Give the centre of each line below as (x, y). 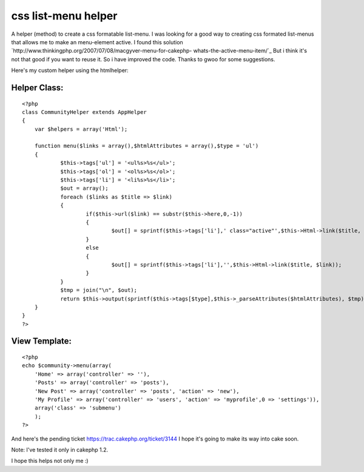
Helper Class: (37, 88)
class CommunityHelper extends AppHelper (84, 112)
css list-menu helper (64, 16)
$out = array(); (84, 188)
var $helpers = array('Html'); (81, 129)
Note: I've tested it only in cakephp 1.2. (60, 450)
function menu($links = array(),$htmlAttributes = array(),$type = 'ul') (147, 146)
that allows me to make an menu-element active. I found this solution (97, 42)
